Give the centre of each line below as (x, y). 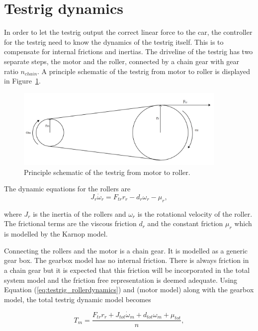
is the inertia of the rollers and (80, 213)
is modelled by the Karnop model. (56, 234)
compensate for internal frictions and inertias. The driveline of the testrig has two (129, 51)
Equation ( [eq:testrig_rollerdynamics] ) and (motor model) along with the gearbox (129, 290)
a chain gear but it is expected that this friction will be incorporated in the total (127, 270)
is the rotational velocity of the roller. (195, 213)
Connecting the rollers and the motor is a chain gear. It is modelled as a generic (126, 250)
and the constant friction (185, 223)
